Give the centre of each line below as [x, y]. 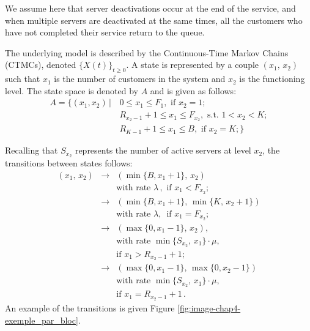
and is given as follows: [193, 90]
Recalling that [31, 150]
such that [23, 79]
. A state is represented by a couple [193, 65]
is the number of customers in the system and [140, 79]
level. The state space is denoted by [72, 90]
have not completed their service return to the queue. [105, 32]
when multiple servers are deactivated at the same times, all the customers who [154, 20]
